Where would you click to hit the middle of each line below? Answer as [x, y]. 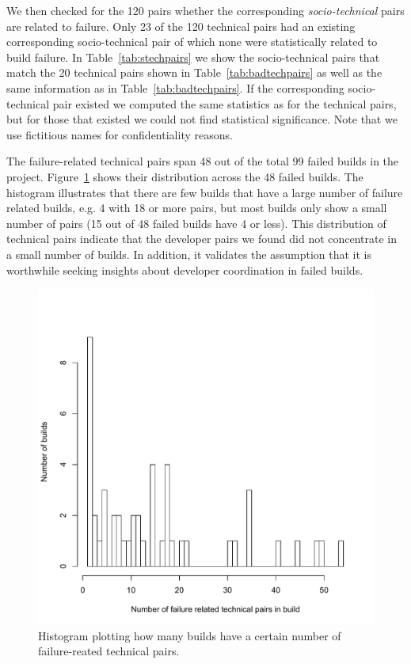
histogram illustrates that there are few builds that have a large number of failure [205, 192]
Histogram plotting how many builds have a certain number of [190, 635]
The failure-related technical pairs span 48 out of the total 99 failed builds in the [203, 161]
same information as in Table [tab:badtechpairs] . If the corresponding [175, 87]
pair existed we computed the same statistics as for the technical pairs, [225, 103]
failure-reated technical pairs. [109, 651]
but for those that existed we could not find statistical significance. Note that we [202, 119]
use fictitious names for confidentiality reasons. [120, 134]
